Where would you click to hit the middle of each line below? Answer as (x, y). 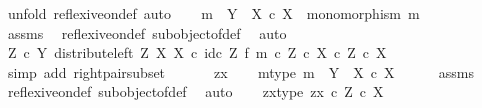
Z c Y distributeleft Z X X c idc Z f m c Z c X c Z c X (197, 52)
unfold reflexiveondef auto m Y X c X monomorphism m (213, 13)
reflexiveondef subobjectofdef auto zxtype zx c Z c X (195, 91)
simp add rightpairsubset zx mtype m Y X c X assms (241, 71)
